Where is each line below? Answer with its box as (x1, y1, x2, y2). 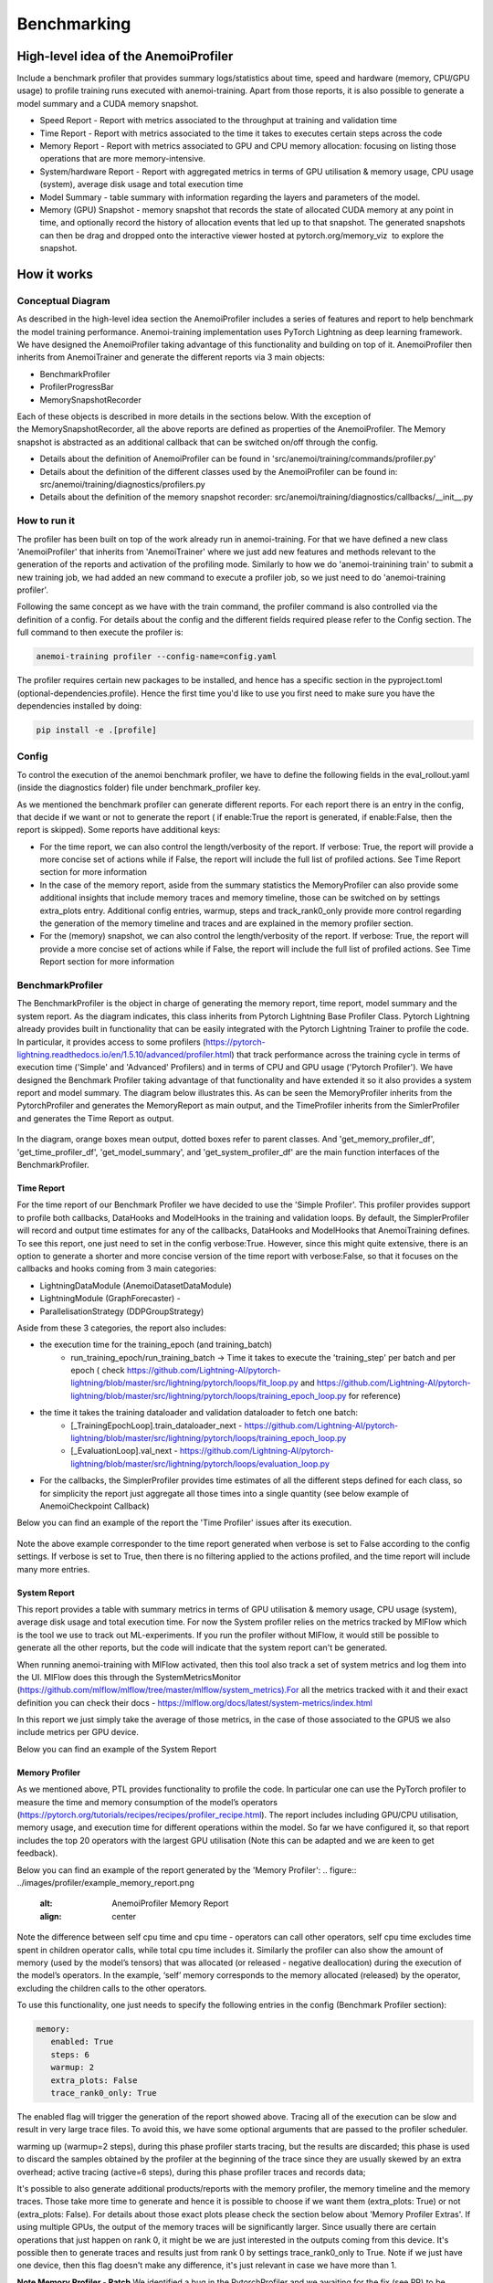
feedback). (16, 1847, 58, 1858)
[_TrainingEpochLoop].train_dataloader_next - (70, 1420, 243, 1431)
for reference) (348, 1390, 401, 1401)
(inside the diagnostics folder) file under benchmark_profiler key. (16, 782, 261, 794)
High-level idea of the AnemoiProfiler (16, 48, 234, 64)
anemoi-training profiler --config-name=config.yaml (36, 651, 278, 662)
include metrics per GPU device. (16, 1727, 139, 1738)
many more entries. (16, 1563, 90, 1574)
